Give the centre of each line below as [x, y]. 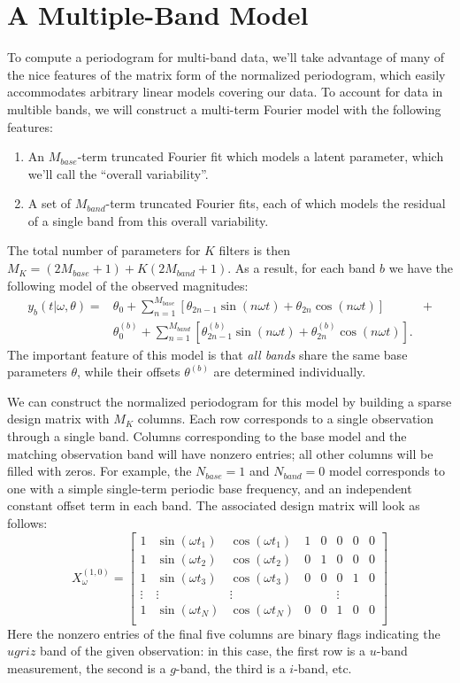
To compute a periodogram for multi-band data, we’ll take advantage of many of [226, 57]
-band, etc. [323, 667]
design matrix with [58, 419]
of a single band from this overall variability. [148, 220]
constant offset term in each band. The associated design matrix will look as [214, 505]
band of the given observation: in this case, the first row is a [203, 651]
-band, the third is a [230, 667]
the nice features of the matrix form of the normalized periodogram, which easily [226, 74]
